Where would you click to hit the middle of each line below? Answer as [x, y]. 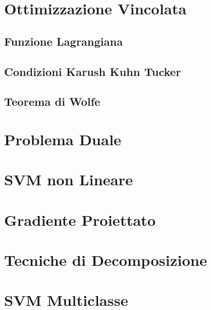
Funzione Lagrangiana [64, 41]
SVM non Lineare [69, 179]
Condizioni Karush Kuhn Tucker [93, 71]
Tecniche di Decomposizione [106, 260]
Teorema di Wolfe [52, 101]
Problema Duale [63, 139]
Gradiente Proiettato [80, 219]
